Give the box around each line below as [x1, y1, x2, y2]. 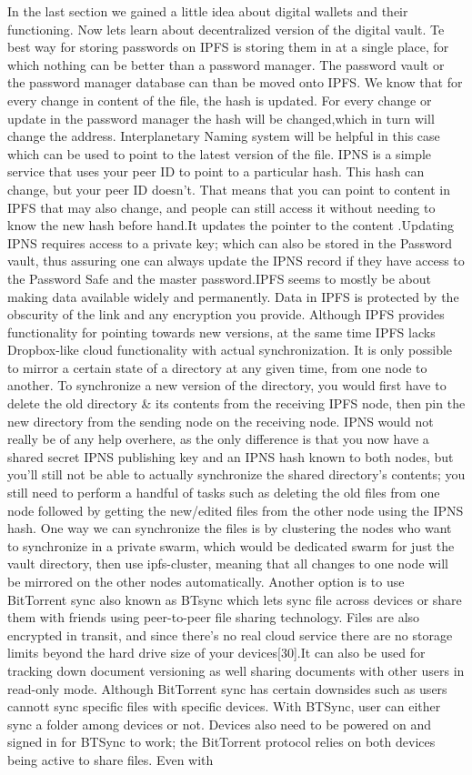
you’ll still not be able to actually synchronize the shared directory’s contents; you [7, 465, 466, 484]
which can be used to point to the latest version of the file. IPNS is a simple [7, 144, 432, 163]
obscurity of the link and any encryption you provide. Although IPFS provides [7, 305, 445, 324]
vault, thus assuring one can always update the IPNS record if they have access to [7, 251, 465, 270]
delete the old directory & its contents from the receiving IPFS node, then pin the [7, 394, 466, 413]
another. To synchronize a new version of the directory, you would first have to [7, 376, 447, 395]
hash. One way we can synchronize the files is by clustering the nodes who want [7, 518, 452, 538]
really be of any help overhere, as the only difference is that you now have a [7, 429, 429, 448]
